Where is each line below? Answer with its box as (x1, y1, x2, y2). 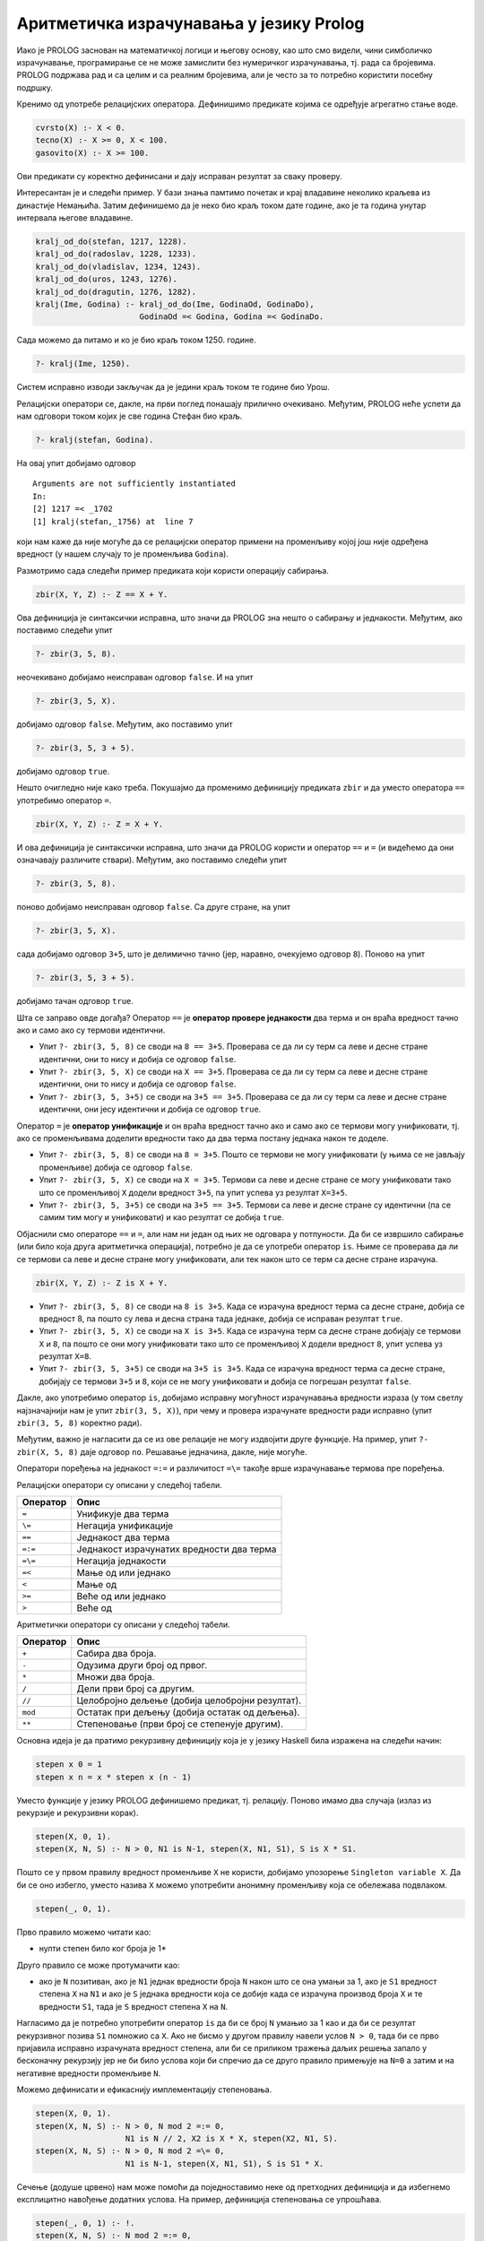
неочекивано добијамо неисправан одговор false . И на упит (16, 672, 254, 683)
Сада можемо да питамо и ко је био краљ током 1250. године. (16, 334, 256, 345)
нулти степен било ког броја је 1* (39, 1943, 167, 1954)
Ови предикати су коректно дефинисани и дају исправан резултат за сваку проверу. (16, 170, 342, 181)
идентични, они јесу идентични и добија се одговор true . (39, 1103, 262, 1115)
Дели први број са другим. (76, 1683, 194, 1695)
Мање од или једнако (76, 1566, 171, 1579)
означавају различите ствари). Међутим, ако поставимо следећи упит (16, 854, 287, 865)
